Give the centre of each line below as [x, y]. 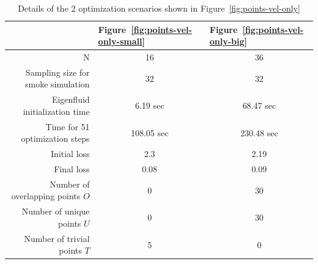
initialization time [56, 111]
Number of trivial [57, 238]
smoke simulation [57, 84]
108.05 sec [150, 132]
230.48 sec [259, 132]
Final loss [72, 169]
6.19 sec [150, 105]
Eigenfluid [71, 99]
